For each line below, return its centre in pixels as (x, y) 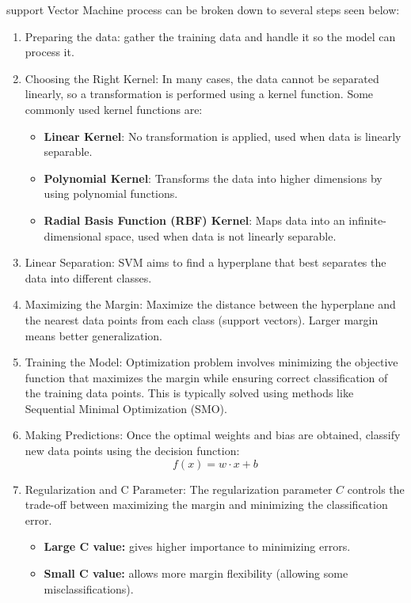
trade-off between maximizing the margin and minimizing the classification (206, 504)
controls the (376, 489)
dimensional (73, 235)
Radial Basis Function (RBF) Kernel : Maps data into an (194, 220)
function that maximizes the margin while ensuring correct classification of (206, 377)
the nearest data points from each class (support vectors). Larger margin (202, 319)
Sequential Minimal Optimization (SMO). (126, 408)
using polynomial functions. (111, 193)
